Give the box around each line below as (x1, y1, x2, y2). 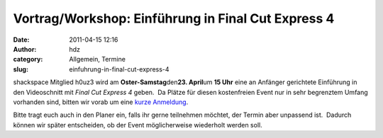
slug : (13, 64, 28, 74)
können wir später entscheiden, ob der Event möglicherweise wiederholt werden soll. (13, 120, 262, 129)
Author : (13, 45, 37, 53)
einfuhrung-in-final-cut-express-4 (69, 64, 170, 74)
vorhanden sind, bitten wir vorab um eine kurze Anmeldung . (13, 98, 189, 106)
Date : (13, 35, 30, 44)
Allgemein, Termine (69, 55, 126, 64)
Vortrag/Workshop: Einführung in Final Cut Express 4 (13, 11, 335, 26)
